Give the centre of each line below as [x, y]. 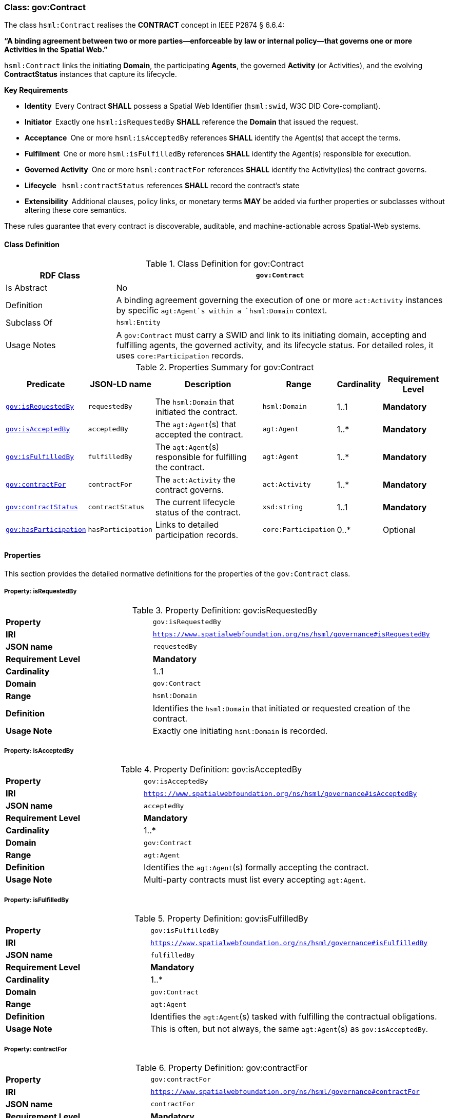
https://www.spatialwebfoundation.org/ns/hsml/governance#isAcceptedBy [280, 793]
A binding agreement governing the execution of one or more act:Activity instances [279, 300]
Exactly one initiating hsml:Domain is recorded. [240, 731]
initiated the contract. [196, 412]
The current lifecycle [195, 502]
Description [208, 384]
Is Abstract [27, 287]
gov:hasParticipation [46, 530]
